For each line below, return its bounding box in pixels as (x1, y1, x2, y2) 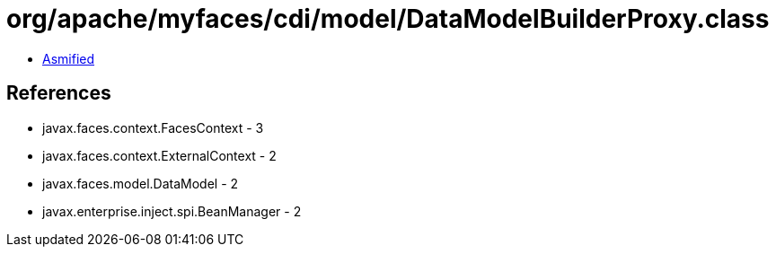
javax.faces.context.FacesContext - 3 (42, 119, 264, 136)
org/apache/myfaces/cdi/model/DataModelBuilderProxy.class (6, 4, 770, 34)
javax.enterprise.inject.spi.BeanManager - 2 (42, 203, 302, 219)
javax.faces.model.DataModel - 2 (42, 175, 239, 191)
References (6, 82, 111, 105)
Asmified (42, 50, 95, 66)
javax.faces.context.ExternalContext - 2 (42, 147, 277, 163)
